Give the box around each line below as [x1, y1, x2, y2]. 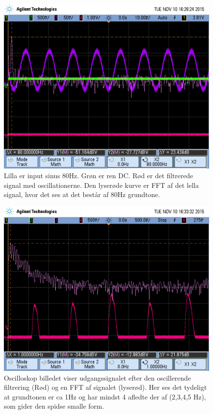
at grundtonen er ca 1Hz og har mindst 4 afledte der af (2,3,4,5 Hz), [4, 391, 206, 401]
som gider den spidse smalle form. [4, 401, 104, 411]
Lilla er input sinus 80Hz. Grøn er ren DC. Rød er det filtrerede [4, 170, 193, 180]
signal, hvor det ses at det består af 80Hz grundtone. [4, 189, 160, 199]
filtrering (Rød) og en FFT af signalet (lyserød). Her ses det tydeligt [4, 382, 207, 392]
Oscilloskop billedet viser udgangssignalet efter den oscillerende [4, 372, 191, 383]
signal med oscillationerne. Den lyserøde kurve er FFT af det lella [4, 180, 199, 190]
